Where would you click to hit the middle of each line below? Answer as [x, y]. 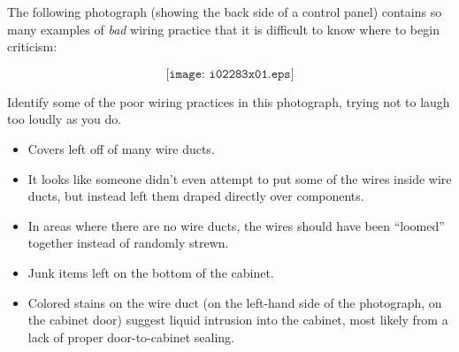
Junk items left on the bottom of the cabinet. [151, 272]
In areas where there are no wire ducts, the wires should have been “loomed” [236, 225]
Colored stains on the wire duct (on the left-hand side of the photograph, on [235, 302]
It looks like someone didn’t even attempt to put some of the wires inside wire [240, 178]
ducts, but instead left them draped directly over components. [196, 196]
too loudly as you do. [65, 119]
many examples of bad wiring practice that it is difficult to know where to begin [223, 29]
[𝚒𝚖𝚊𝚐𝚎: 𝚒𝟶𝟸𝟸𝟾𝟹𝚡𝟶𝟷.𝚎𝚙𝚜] [230, 74]
